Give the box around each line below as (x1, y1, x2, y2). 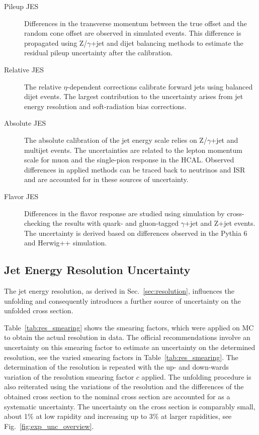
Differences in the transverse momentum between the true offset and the (24, 18, 247, 28)
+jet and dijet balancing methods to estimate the (91, 37, 243, 48)
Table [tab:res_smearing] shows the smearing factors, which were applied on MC (4, 322, 254, 332)
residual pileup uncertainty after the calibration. (24, 47, 173, 58)
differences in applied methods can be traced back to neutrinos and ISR (24, 164, 245, 175)
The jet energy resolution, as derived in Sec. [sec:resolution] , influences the (4, 286, 234, 296)
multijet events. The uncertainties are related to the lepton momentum (24, 144, 242, 155)
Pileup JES (4, 1, 39, 11)
